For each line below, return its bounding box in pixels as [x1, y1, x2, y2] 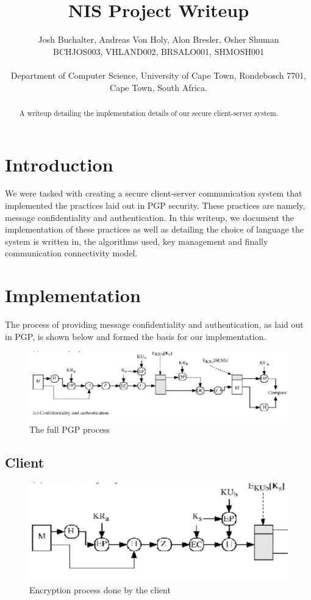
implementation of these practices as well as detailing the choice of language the [5, 223, 304, 236]
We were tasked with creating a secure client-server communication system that [5, 187, 302, 200]
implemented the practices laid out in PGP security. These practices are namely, [5, 199, 306, 212]
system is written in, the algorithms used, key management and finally [5, 234, 268, 247]
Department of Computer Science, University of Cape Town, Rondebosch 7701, [10, 68, 307, 81]
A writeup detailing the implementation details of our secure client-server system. [19, 107, 279, 118]
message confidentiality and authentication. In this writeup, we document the [5, 211, 294, 223]
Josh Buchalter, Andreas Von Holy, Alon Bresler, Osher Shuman [38, 33, 279, 46]
